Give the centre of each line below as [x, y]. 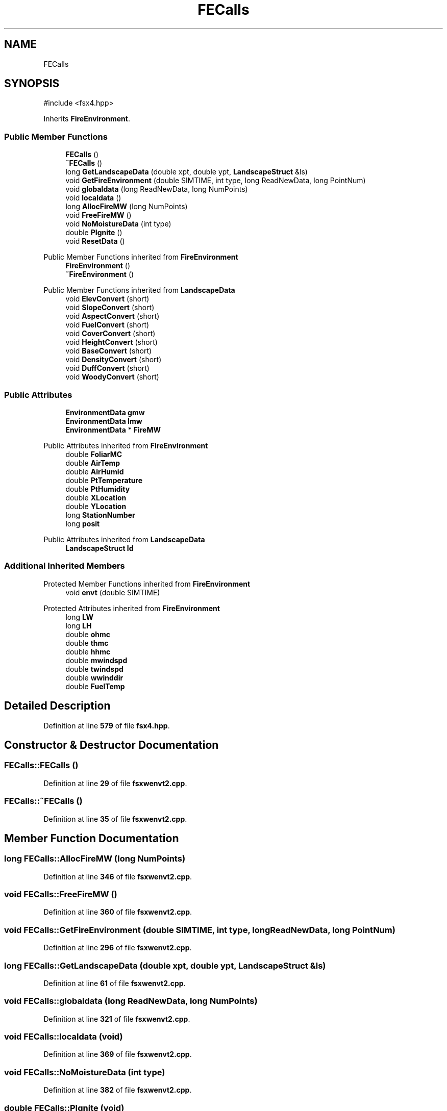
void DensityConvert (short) [114, 360]
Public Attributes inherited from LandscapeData [124, 539]
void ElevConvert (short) [107, 299]
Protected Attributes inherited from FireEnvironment [132, 608]
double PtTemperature [104, 480]
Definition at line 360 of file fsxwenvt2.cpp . [118, 912]
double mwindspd [96, 660]
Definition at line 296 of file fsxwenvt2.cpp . [118, 948]
